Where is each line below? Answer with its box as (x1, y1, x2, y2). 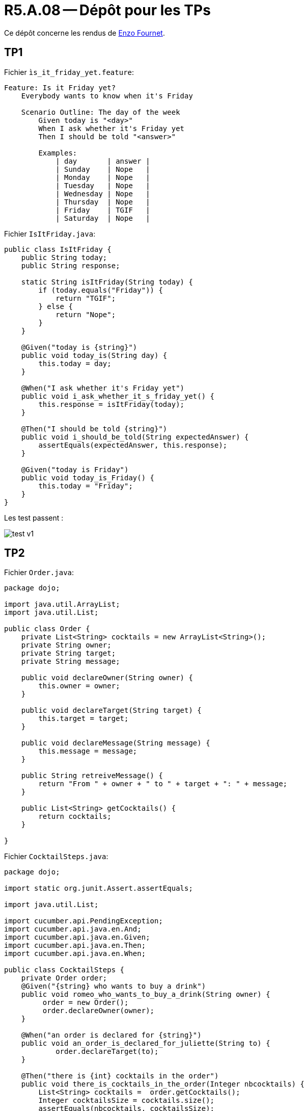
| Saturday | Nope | (55, 214, 150, 222)
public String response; (21, 261, 120, 270)
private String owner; (21, 641, 111, 650)
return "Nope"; (55, 310, 116, 319)
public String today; (21, 253, 107, 262)
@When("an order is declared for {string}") (21, 1031, 202, 1040)
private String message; (21, 657, 120, 666)
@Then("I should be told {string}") (21, 424, 167, 433)
